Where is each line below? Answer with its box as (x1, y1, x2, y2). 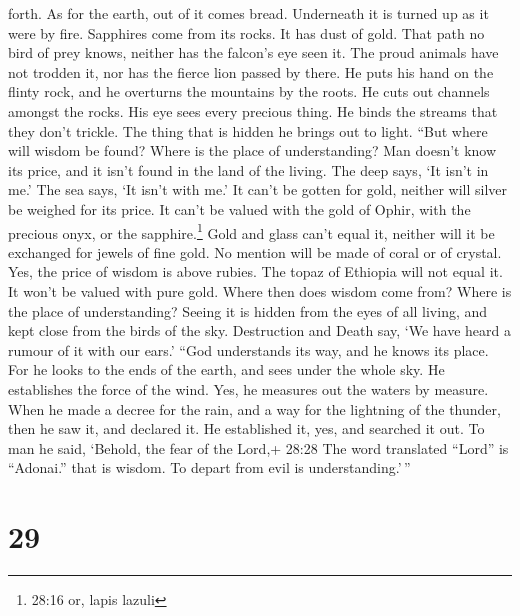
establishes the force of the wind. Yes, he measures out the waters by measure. (8, 378, 489, 399)
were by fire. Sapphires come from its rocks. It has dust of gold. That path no (8, 22, 485, 43)
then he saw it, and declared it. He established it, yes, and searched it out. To (8, 418, 485, 439)
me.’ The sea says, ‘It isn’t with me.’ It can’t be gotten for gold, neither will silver (8, 179, 508, 200)
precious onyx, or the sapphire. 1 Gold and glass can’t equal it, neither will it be (8, 219, 495, 243)
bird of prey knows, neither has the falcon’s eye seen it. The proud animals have (8, 42, 499, 63)
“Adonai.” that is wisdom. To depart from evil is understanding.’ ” (8, 457, 411, 478)
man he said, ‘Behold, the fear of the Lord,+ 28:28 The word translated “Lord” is (8, 437, 509, 458)
